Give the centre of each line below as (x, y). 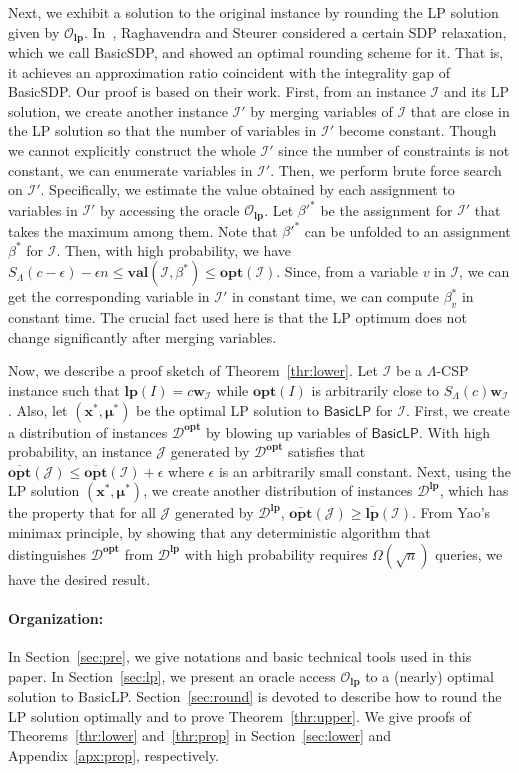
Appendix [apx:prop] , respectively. (114, 754)
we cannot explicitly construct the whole (132, 150)
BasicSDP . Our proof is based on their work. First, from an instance (217, 91)
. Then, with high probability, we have (173, 249)
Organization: (56, 617)
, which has (474, 490)
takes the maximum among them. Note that (143, 230)
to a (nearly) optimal (429, 675)
